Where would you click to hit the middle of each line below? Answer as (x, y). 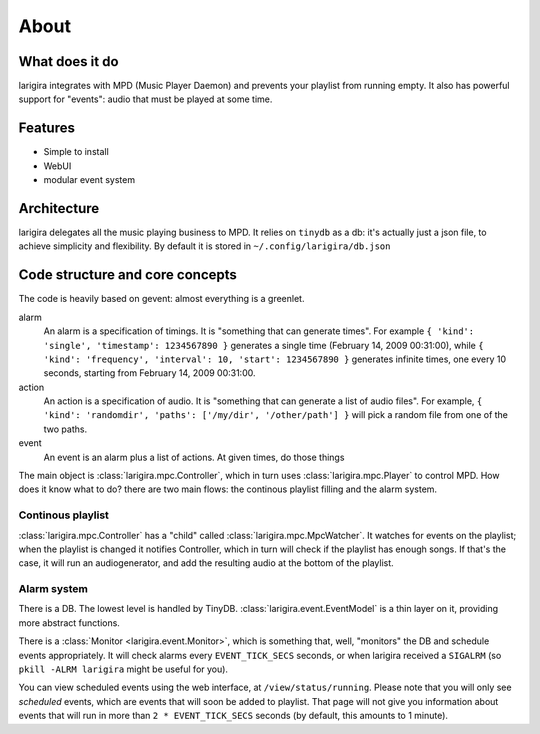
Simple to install (76, 152)
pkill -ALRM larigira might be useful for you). (123, 669)
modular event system (89, 180)
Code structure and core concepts (127, 275)
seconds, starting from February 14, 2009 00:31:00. (149, 373)
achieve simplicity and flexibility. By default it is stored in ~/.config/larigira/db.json (204, 246)
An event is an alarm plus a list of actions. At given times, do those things (194, 457)
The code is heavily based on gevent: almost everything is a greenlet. (161, 299)
